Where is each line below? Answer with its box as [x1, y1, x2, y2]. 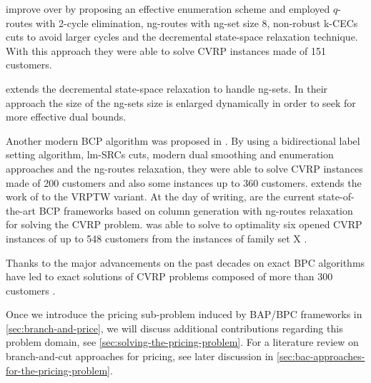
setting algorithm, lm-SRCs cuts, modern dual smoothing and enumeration [6, 147, 334, 162]
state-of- [318, 189, 355, 204]
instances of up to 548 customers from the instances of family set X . [6, 230, 307, 245]
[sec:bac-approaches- [276, 349, 365, 364]
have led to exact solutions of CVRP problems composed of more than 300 [6, 269, 333, 284]
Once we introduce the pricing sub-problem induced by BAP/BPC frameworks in [6, 307, 362, 322]
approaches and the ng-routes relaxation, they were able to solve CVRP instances [6, 160, 363, 175]
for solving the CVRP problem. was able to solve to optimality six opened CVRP [6, 217, 362, 232]
